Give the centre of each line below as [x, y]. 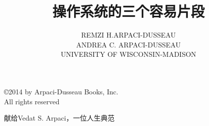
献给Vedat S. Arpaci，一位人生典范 [59, 118]
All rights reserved [32, 101]
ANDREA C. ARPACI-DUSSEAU [128, 44]
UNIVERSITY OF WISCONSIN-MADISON [128, 54]
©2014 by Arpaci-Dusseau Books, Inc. [61, 91]
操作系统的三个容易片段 [128, 11]
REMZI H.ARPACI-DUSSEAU [128, 35]
